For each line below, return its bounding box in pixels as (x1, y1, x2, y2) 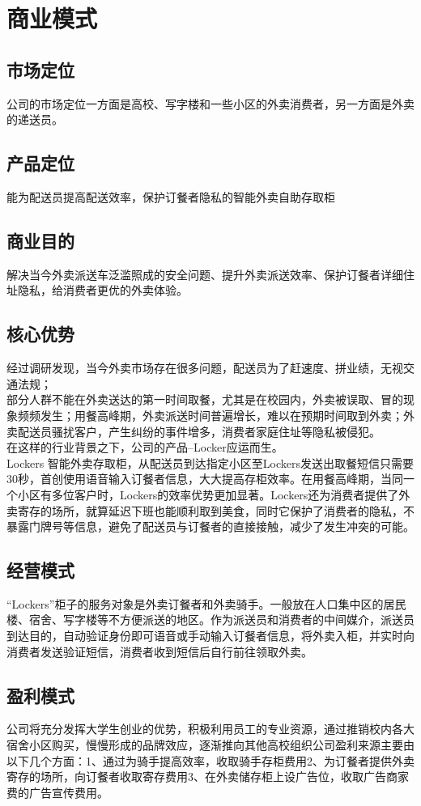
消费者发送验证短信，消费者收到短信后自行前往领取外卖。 (6, 643, 313, 660)
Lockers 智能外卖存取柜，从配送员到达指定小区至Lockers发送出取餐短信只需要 (6, 454, 415, 471)
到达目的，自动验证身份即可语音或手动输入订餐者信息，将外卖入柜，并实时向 (6, 627, 415, 644)
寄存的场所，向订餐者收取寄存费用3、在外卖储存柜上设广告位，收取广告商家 (6, 768, 409, 785)
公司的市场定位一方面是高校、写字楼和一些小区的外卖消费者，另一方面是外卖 (6, 95, 415, 112)
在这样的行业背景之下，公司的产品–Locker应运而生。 (6, 439, 283, 456)
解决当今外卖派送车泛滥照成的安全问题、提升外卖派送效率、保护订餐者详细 (6, 265, 403, 282)
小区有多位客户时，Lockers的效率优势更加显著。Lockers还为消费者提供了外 (17, 486, 410, 503)
